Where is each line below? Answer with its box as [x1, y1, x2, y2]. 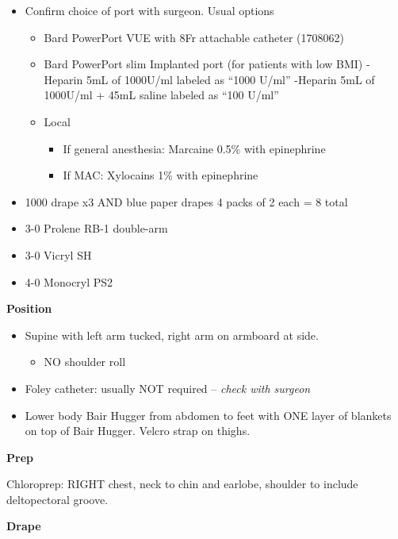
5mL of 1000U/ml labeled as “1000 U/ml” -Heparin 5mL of [86, 71, 375, 87]
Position [6, 300, 52, 317]
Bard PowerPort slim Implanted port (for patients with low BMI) [44, 56, 363, 72]
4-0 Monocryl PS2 [25, 273, 113, 290]
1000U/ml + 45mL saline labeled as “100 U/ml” [44, 87, 279, 103]
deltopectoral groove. [6, 491, 109, 507]
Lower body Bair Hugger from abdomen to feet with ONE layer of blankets [25, 406, 392, 423]
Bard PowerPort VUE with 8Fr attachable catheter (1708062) [44, 29, 344, 45]
